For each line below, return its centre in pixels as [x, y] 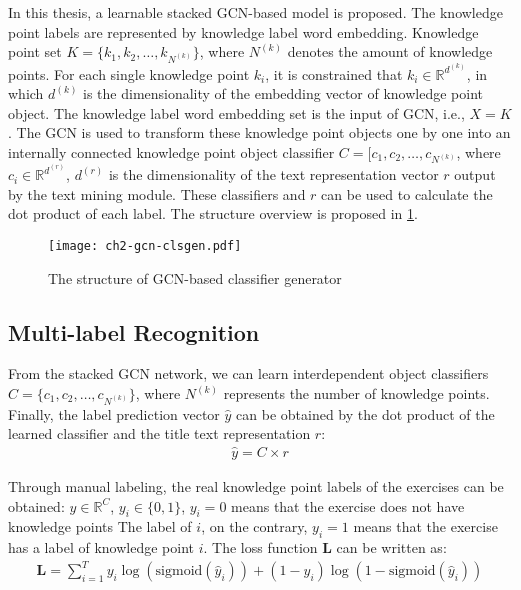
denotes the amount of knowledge [390, 51]
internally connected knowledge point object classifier [171, 151]
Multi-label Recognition [134, 331]
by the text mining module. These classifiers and [157, 193]
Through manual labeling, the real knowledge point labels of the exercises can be [256, 485]
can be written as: [391, 547]
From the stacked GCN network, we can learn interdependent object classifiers [248, 373]
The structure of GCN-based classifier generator [195, 277]
